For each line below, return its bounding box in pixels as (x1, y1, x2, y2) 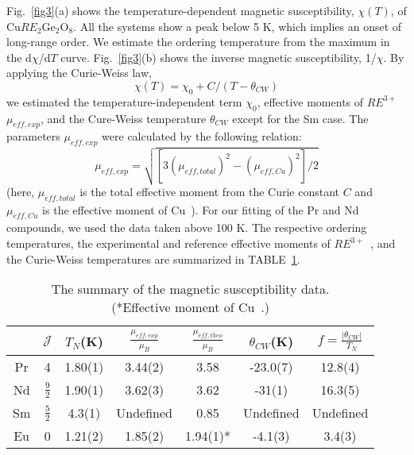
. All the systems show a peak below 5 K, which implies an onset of (73, 17, 402, 34)
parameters (6, 128, 60, 145)
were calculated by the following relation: (102, 128, 302, 145)
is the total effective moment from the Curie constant (79, 183, 340, 199)
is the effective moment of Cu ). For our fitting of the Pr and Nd (42, 201, 359, 218)
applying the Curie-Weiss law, (6, 64, 152, 81)
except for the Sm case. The (232, 110, 369, 126)
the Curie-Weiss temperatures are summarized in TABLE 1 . (6, 250, 300, 267)
